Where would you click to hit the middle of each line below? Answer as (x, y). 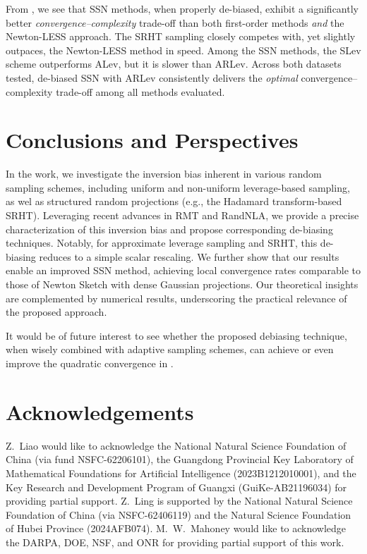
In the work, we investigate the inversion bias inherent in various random (164, 174)
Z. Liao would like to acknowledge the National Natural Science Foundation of (176, 445)
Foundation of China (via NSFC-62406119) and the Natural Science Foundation (179, 514)
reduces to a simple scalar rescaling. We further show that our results (189, 256)
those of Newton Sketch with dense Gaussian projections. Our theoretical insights (182, 284)
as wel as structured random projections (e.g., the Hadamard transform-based (174, 201)
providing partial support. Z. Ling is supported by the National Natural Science (179, 501)
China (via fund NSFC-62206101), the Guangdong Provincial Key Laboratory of (180, 459)
